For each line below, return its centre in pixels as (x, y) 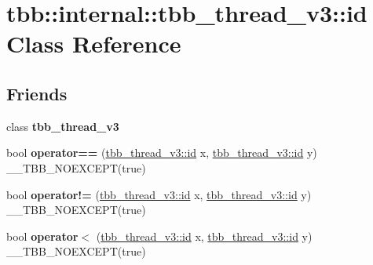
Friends (37, 93)
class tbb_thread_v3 (63, 126)
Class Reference (94, 44)
